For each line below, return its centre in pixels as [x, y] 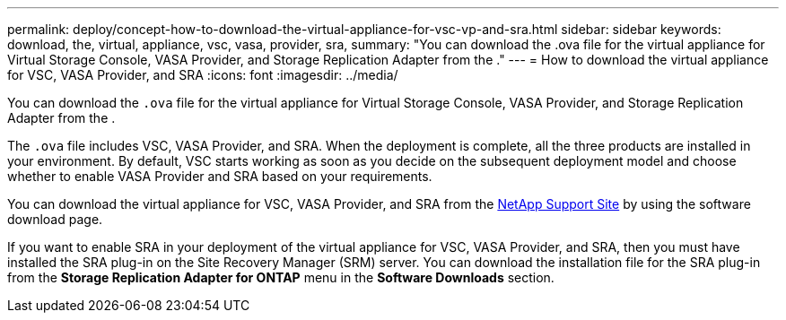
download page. [55, 219]
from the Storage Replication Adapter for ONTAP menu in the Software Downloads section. [281, 277]
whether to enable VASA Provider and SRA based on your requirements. [220, 176]
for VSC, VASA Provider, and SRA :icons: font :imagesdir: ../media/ [203, 75]
